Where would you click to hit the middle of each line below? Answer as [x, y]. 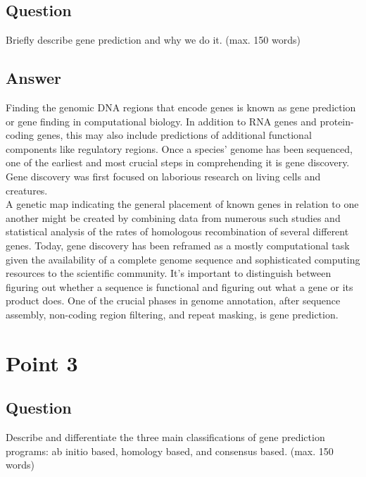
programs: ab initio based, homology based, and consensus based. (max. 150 [170, 451]
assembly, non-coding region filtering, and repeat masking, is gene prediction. [172, 314]
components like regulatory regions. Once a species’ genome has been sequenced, [179, 148]
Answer [34, 78]
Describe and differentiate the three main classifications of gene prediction [165, 437]
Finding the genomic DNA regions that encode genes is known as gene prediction [181, 107]
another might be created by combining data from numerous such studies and [173, 217]
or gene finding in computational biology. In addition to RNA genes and [161, 121]
